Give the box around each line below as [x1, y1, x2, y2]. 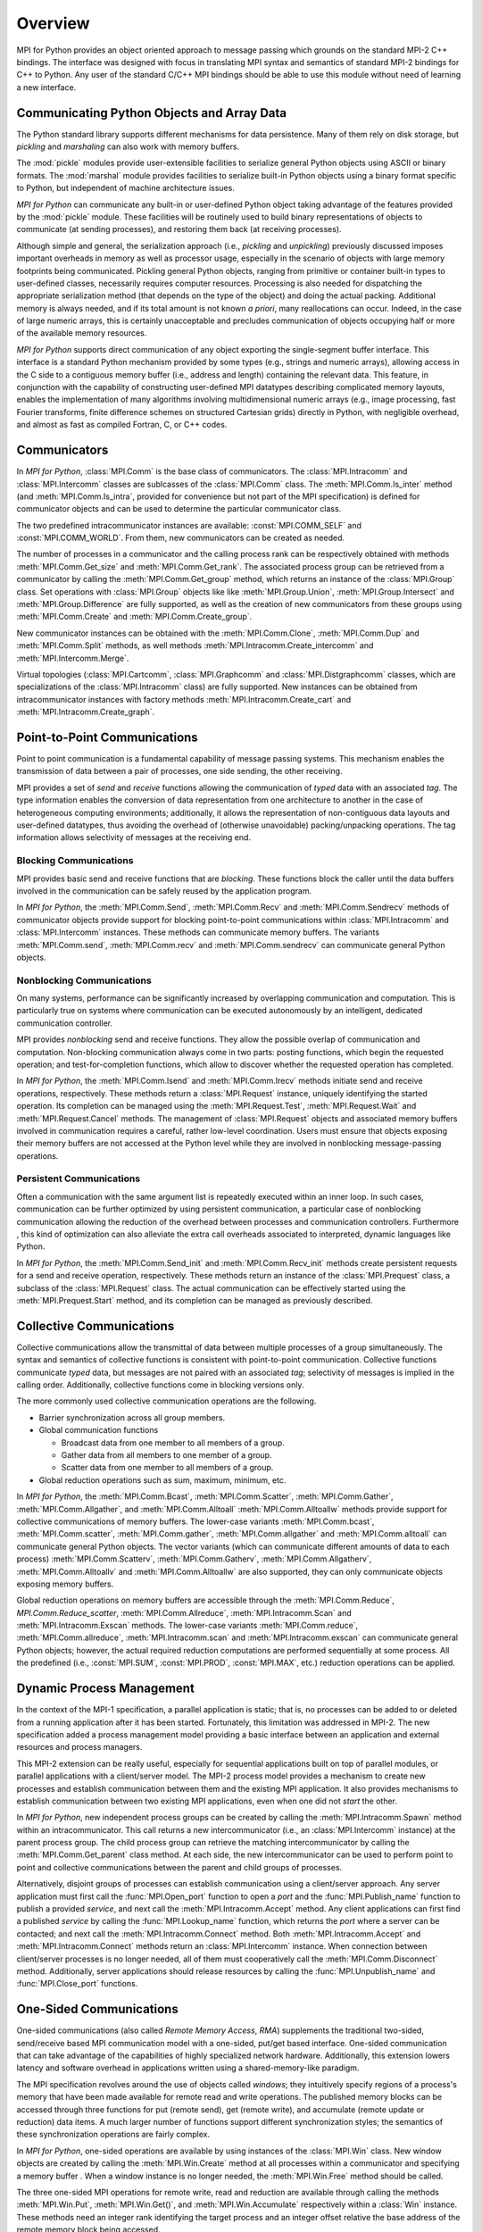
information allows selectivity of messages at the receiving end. [16, 832, 252, 843]
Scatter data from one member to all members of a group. [61, 1462, 274, 1473]
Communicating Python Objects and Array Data [16, 105, 287, 121]
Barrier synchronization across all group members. [38, 1412, 226, 1423]
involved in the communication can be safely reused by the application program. [16, 885, 312, 896]
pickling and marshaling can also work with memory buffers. [16, 141, 240, 152]
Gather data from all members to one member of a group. [61, 1450, 272, 1461]
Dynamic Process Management [16, 1681, 195, 1696]
